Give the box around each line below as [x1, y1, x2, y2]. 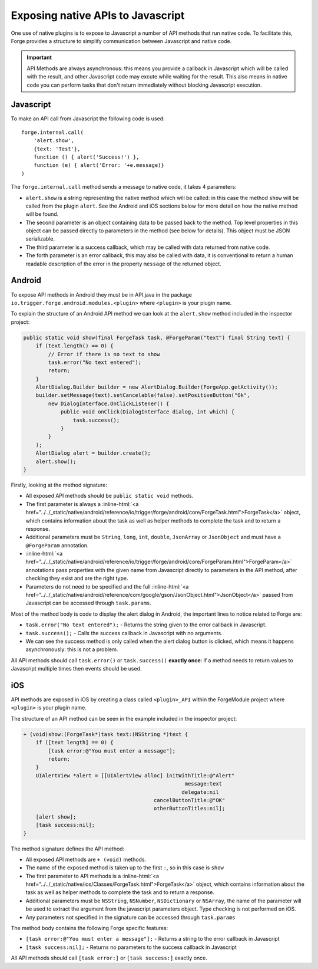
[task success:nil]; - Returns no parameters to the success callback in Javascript [25, 944, 237, 951]
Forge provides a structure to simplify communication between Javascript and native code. [11, 37, 232, 44]
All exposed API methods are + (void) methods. [25, 856, 147, 863]
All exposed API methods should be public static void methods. [25, 492, 194, 500]
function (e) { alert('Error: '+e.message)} [33, 162, 164, 169]
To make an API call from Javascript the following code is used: [11, 115, 165, 122]
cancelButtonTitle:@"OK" [153, 797, 226, 803]
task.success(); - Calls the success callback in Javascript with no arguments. [25, 629, 223, 636]
